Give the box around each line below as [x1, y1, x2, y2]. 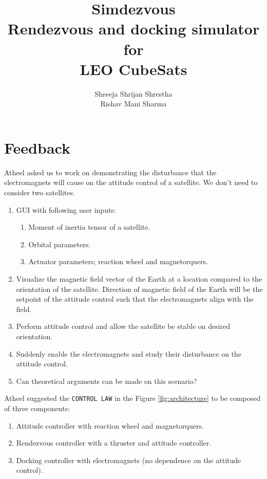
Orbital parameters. [28, 238, 91, 249]
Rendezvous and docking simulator [7, 18, 260, 39]
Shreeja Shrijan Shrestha [94, 88, 173, 99]
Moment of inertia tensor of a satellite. [28, 222, 150, 232]
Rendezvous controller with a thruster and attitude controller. [16, 437, 212, 448]
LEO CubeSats [80, 58, 187, 79]
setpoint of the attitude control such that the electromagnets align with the [16, 293, 254, 304]
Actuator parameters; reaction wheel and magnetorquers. [28, 256, 208, 267]
